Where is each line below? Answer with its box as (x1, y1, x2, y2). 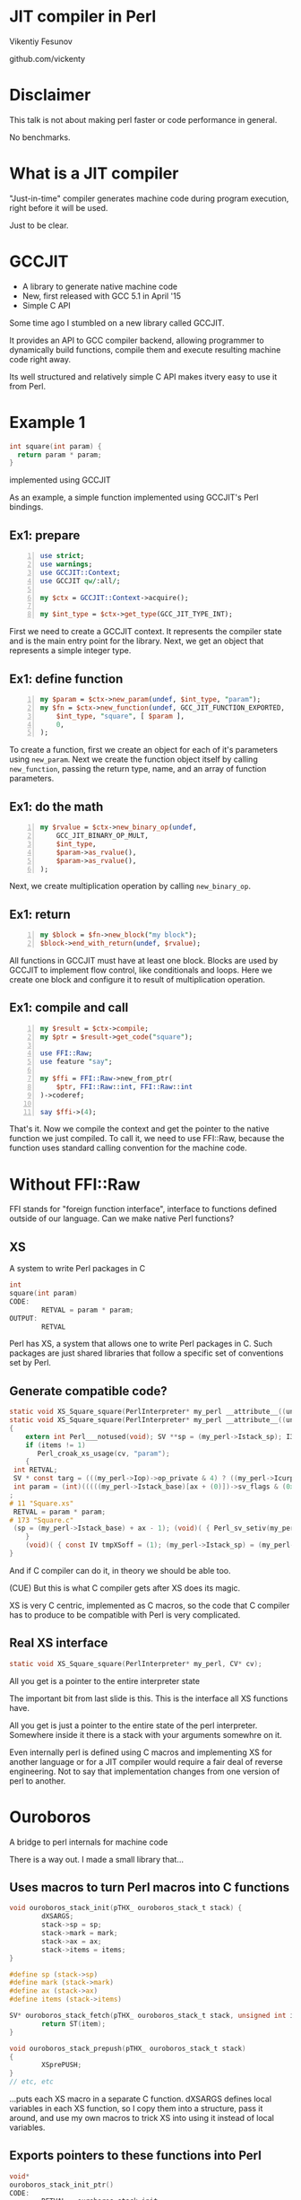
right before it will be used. (9, 202, 108, 213)
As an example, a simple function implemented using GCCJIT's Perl (9, 492, 259, 503)
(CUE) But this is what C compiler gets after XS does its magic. (9, 1582, 241, 1593)
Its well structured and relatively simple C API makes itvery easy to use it (9, 371, 278, 382)
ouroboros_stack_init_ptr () (9, 2180, 115, 2189)
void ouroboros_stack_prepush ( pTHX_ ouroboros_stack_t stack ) (9, 2044, 246, 2053)
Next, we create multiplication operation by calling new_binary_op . (9, 881, 251, 892)
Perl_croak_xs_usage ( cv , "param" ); (37, 1449, 170, 1458)
